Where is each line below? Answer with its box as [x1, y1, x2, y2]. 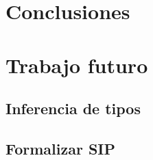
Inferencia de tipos [5, 98, 141, 119]
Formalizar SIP [5, 137, 116, 159]
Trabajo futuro [5, 51, 148, 79]
